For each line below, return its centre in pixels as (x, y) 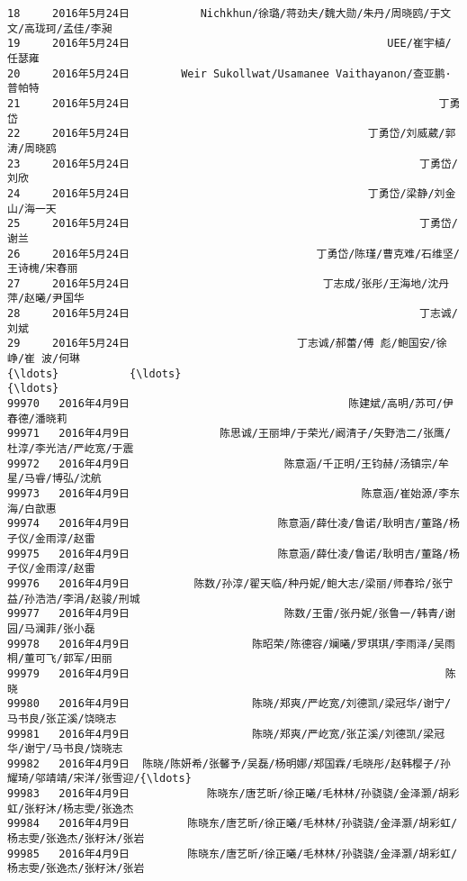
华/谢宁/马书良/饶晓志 (65, 749)
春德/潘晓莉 (37, 418)
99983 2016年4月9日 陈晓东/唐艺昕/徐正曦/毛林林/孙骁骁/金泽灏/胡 (228, 794)
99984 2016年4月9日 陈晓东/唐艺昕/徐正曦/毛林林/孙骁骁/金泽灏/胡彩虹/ (233, 824)
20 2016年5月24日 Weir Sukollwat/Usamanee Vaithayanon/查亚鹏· (229, 73)
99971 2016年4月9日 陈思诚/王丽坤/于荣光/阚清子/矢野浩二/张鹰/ (229, 434)
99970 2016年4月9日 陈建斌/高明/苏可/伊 (230, 404)
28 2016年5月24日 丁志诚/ (233, 314)
